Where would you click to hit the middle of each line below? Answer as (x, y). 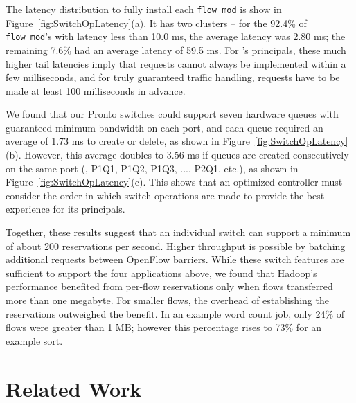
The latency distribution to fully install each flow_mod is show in (144, 9)
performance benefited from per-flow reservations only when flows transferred (169, 286)
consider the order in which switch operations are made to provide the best (165, 195)
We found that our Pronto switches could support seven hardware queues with (172, 114)
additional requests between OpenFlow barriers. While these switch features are (175, 259)
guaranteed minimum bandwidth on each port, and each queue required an (164, 127)
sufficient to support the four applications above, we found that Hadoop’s (161, 272)
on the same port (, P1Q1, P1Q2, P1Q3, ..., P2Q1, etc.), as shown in (152, 168)
